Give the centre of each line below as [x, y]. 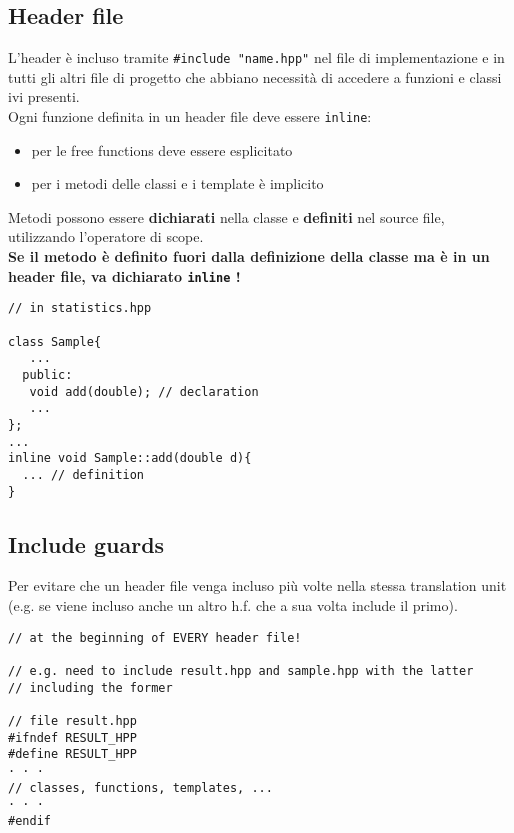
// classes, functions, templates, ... [140, 787]
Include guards [86, 543]
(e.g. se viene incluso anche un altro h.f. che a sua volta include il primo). [233, 605]
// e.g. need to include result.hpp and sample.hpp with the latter [241, 670]
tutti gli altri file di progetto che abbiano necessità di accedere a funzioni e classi [255, 76]
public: [47, 374]
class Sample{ [55, 341]
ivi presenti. [44, 96]
